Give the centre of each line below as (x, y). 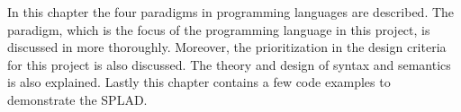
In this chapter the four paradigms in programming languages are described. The (231, 12)
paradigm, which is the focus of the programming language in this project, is (219, 29)
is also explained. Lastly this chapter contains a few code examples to (199, 82)
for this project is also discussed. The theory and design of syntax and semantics (229, 64)
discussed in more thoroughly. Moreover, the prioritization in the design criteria (227, 47)
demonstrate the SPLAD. (77, 99)
